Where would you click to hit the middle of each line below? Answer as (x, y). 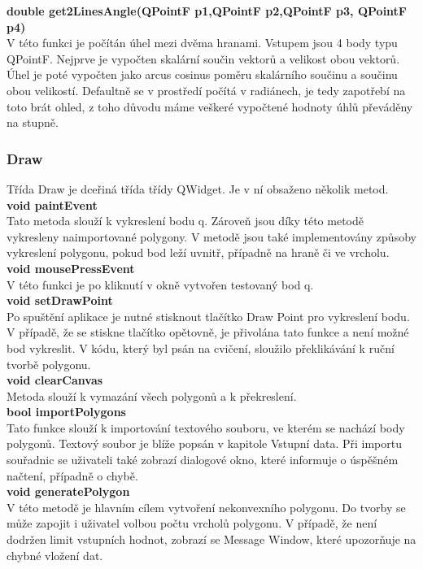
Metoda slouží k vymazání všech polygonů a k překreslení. (152, 395)
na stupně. (33, 122)
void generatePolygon (68, 491)
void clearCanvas (55, 380)
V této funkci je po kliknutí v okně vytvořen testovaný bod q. (160, 284)
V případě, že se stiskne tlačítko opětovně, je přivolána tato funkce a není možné (208, 332)
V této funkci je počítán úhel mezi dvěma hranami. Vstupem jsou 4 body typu (202, 43)
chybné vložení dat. (55, 555)
